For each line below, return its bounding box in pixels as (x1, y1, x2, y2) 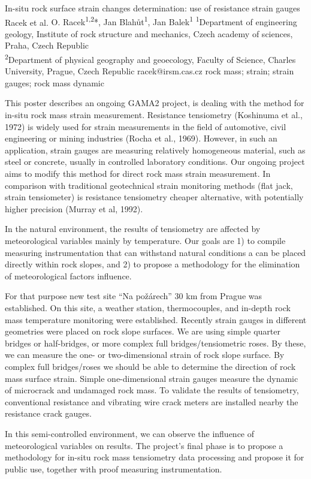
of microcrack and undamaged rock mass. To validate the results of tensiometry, (5, 384, 299, 396)
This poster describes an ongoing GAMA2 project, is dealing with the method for (5, 97, 304, 109)
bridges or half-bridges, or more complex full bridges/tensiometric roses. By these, (5, 336, 306, 349)
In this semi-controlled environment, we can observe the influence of (5, 427, 255, 439)
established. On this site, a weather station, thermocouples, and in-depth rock (5, 301, 291, 314)
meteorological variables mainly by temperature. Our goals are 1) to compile (5, 234, 286, 246)
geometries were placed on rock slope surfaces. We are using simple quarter (5, 325, 280, 338)
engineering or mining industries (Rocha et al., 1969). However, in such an (5, 132, 277, 144)
